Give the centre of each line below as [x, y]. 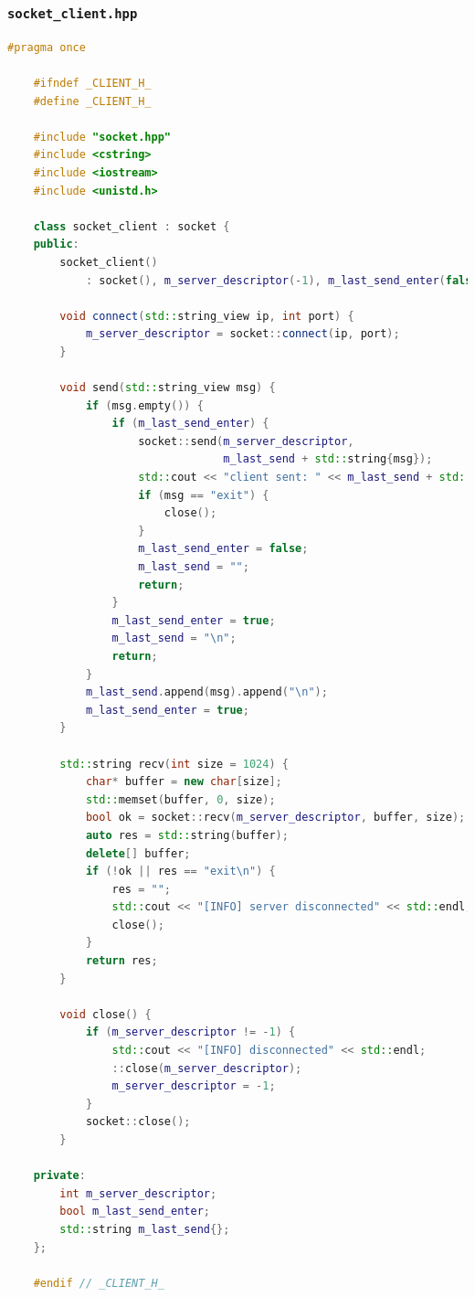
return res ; [121, 961]
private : [59, 1176]
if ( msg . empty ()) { [144, 405]
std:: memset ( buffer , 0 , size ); [180, 799]
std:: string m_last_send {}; [145, 1229]
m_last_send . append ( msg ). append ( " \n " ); [206, 692]
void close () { [106, 1014]
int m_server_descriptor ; [138, 1193]
